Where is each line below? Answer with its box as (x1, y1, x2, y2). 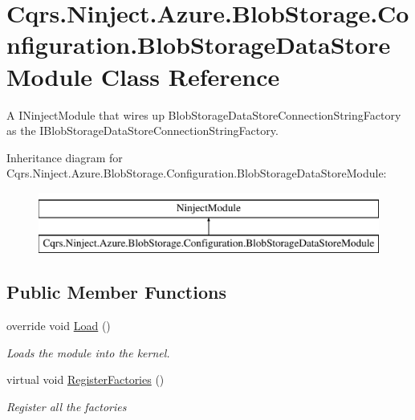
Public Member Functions (6, 279, 226, 304)
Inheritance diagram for (6, 149, 123, 165)
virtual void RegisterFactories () (6, 371, 165, 388)
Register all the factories (6, 398, 127, 415)
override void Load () (6, 317, 111, 334)
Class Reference (100, 59, 280, 92)
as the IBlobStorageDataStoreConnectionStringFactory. (6, 122, 279, 139)
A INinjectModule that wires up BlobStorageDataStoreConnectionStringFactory (6, 106, 401, 123)
